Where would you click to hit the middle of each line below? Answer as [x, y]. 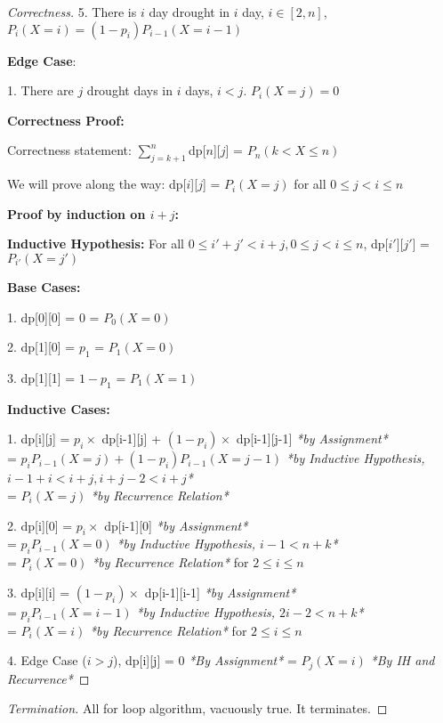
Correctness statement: [69, 150]
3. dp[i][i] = [39, 592]
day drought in [189, 12]
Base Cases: [44, 286]
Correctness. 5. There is [72, 12]
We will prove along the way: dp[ [97, 184]
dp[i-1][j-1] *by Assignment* [312, 439]
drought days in [130, 90]
